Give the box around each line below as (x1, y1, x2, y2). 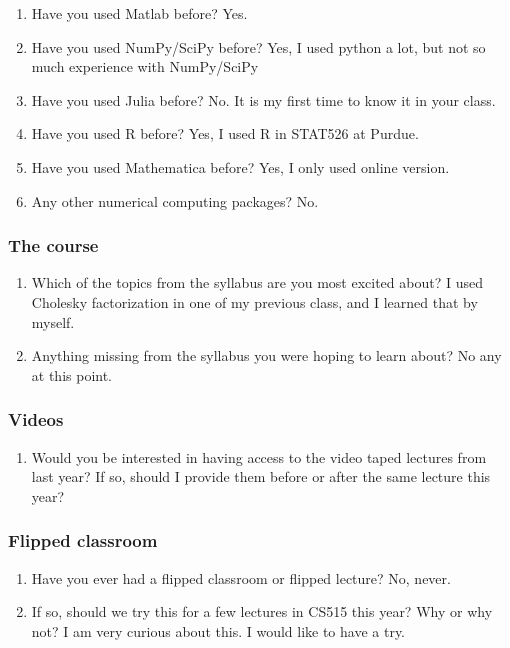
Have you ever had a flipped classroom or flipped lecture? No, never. (31, 567, 451, 588)
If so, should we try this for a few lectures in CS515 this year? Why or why (31, 601, 493, 622)
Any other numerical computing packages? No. (31, 190, 319, 211)
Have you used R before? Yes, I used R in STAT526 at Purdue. (31, 123, 419, 144)
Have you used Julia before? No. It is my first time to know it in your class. (31, 89, 496, 110)
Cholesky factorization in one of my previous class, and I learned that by (31, 291, 478, 312)
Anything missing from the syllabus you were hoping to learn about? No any (31, 345, 502, 366)
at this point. (31, 364, 113, 385)
